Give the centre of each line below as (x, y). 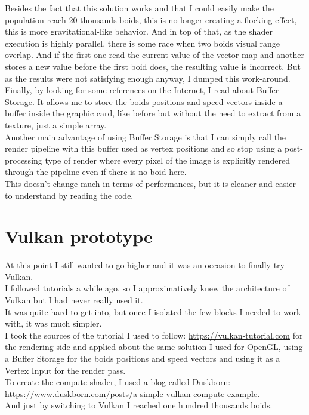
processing (24, 160)
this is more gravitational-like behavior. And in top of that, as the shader (139, 31)
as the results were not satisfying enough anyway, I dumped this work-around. (148, 78)
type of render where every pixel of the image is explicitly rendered (168, 160)
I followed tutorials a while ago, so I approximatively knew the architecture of (147, 288)
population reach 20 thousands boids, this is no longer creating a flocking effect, (151, 19)
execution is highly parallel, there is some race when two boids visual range (142, 43)
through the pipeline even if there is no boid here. (96, 172)
